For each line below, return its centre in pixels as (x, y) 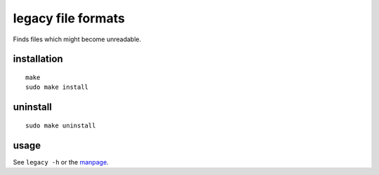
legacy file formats (69, 18)
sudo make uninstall (61, 125)
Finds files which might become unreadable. (77, 39)
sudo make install (57, 87)
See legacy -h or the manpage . (61, 162)
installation (38, 59)
